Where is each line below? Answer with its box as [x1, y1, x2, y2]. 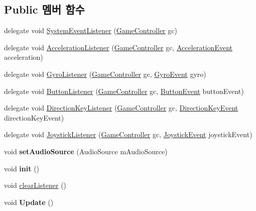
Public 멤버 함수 [4, 2, 85, 17]
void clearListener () [4, 180, 67, 190]
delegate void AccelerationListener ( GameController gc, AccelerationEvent [4, 42, 232, 52]
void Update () [4, 196, 54, 207]
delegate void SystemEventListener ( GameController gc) [4, 25, 177, 36]
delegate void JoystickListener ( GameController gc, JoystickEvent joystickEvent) [4, 129, 252, 140]
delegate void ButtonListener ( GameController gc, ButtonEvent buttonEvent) [4, 85, 244, 96]
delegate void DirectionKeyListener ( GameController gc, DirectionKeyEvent [4, 102, 238, 113]
